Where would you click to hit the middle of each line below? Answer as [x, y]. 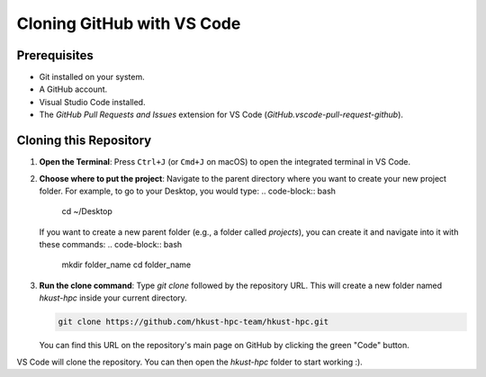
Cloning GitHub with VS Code [129, 23]
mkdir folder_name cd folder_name [126, 265]
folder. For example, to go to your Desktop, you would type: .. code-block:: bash [188, 191]
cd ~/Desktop [87, 211]
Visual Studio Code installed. [92, 102]
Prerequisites [55, 55]
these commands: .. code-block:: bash [111, 245]
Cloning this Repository [84, 141]
